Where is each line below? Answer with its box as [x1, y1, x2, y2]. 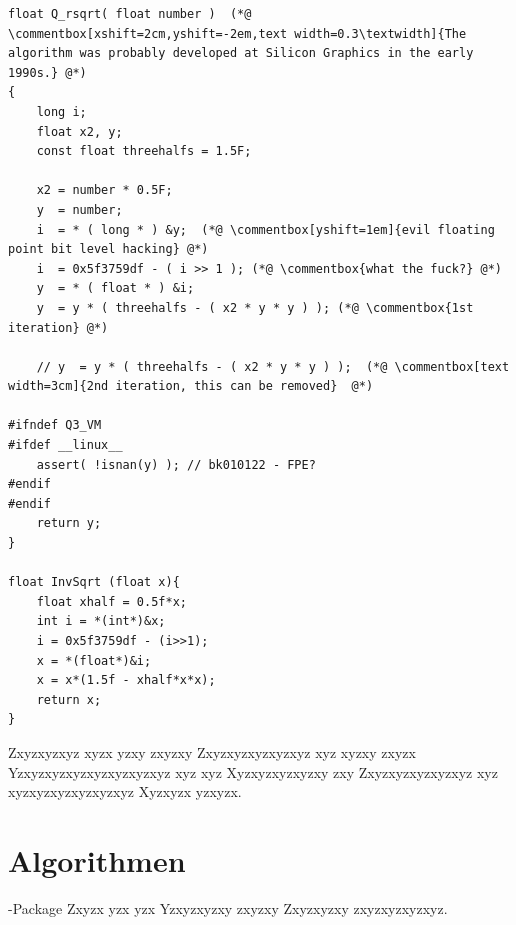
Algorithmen [8, 839, 186, 880]
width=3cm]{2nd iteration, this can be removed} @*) [8, 379, 374, 394]
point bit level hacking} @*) [8, 242, 209, 257]
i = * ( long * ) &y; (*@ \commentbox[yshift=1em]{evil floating [36, 222, 495, 237]
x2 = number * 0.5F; [36, 183, 173, 198]
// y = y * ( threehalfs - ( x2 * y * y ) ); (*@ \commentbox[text [36, 359, 510, 374]
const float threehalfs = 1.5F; [36, 144, 252, 159]
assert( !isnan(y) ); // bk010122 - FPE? [36, 457, 316, 472]
